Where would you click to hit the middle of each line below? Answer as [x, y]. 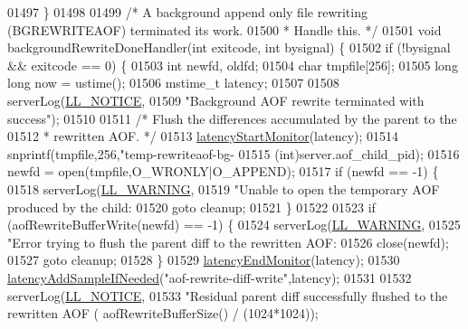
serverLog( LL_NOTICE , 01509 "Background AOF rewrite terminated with [216, 100]
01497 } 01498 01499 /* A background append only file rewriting [187, 12]
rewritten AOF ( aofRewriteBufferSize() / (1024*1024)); [163, 313]
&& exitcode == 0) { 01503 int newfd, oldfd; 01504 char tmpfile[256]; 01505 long [233, 65]
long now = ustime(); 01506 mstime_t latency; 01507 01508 [173, 83]
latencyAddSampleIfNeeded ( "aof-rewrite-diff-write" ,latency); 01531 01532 [210, 277]
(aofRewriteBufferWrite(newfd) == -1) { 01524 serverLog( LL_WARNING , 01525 [234, 225]
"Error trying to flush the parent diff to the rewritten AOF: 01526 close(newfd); [228, 242]
